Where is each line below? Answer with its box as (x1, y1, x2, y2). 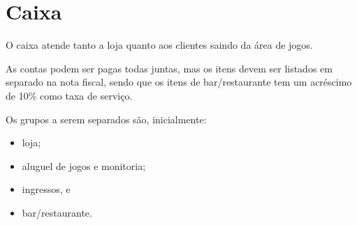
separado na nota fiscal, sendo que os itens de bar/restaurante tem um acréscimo (6, 75, 352, 89)
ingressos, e (22, 182, 71, 196)
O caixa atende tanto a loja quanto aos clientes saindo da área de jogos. (6, 38, 313, 52)
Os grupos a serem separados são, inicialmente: (6, 111, 207, 126)
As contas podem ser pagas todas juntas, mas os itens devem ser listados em (6, 61, 333, 75)
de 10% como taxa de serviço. (6, 88, 133, 102)
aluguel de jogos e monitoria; (22, 158, 146, 173)
